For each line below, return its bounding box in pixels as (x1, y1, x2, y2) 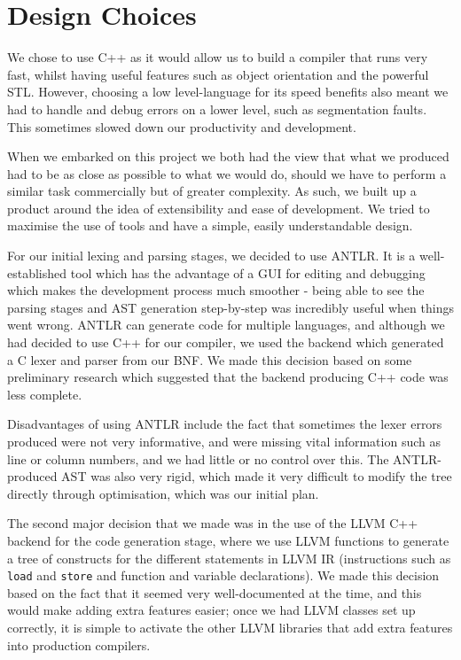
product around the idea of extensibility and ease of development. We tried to (7, 198, 430, 217)
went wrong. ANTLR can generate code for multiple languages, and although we (7, 315, 445, 334)
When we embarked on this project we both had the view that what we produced (7, 147, 449, 166)
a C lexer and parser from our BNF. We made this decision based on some (7, 350, 412, 369)
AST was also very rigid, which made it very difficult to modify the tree (61, 467, 452, 485)
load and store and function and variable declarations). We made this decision (7, 566, 440, 585)
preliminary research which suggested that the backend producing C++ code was (7, 368, 449, 386)
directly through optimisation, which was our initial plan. (7, 484, 319, 502)
